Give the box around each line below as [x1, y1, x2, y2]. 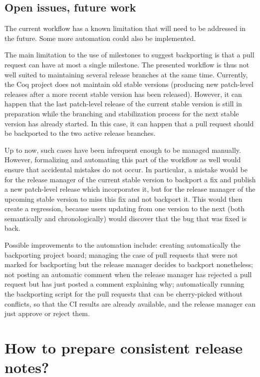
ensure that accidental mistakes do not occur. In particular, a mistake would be [4, 164, 248, 174]
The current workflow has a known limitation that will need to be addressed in [4, 23, 246, 33]
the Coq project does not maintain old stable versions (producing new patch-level [4, 79, 254, 89]
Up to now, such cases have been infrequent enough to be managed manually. [4, 144, 241, 155]
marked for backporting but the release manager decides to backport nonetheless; [4, 259, 253, 270]
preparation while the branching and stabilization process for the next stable [4, 108, 239, 118]
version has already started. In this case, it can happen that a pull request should [4, 118, 254, 128]
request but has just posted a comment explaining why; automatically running [4, 279, 245, 289]
